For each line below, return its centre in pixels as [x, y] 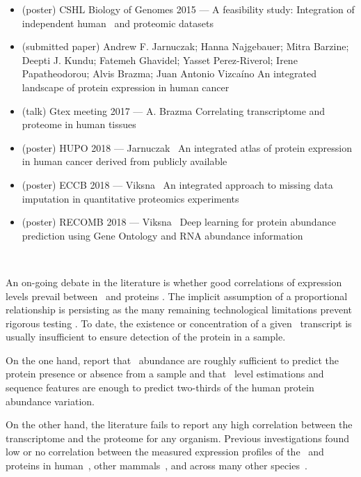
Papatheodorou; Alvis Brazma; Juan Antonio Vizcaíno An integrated [169, 73]
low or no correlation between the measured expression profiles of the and [165, 452]
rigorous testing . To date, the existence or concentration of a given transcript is [179, 323]
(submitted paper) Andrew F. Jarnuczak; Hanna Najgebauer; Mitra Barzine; [185, 46]
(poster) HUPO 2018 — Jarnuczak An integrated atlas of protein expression [187, 147]
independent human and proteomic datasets [118, 23]
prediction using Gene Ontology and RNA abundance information [162, 235]
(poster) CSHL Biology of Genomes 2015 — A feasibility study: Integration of [188, 9]
